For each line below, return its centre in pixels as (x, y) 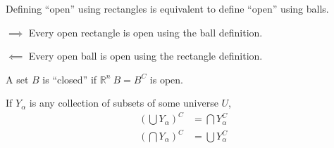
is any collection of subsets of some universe (124, 103)
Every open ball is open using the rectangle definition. (146, 56)
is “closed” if (70, 79)
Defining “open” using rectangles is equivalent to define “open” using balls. (167, 8)
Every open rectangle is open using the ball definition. (146, 32)
